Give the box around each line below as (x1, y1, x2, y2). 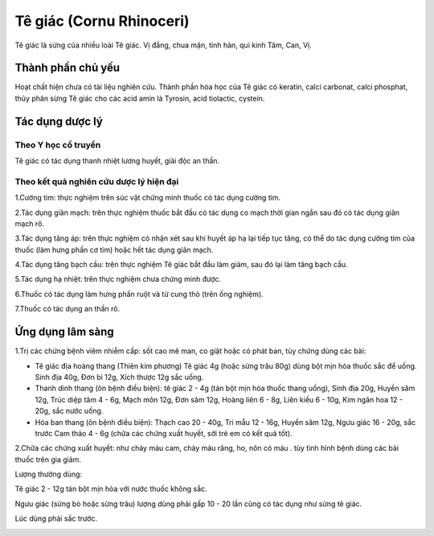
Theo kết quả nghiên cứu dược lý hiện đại (14, 175, 179, 187)
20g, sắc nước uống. (35, 406, 104, 416)
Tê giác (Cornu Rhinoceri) (14, 12, 190, 30)
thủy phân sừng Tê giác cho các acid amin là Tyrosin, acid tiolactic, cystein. (14, 93, 265, 103)
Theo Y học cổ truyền (14, 139, 101, 150)
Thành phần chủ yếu (14, 61, 121, 75)
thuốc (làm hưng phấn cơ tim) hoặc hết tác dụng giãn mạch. (14, 245, 214, 254)
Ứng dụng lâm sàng (14, 325, 114, 339)
